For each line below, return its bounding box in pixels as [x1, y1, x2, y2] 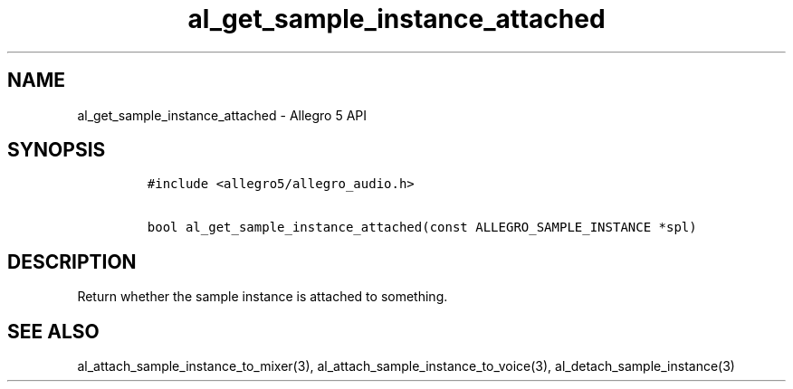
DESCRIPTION [7, 250, 137, 273]
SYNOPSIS [7, 138, 106, 162]
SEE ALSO [7, 319, 100, 343]
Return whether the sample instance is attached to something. [77, 289, 448, 305]
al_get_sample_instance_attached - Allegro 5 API [77, 107, 368, 123]
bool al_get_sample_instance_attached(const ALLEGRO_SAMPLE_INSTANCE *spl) [147, 220, 697, 235]
